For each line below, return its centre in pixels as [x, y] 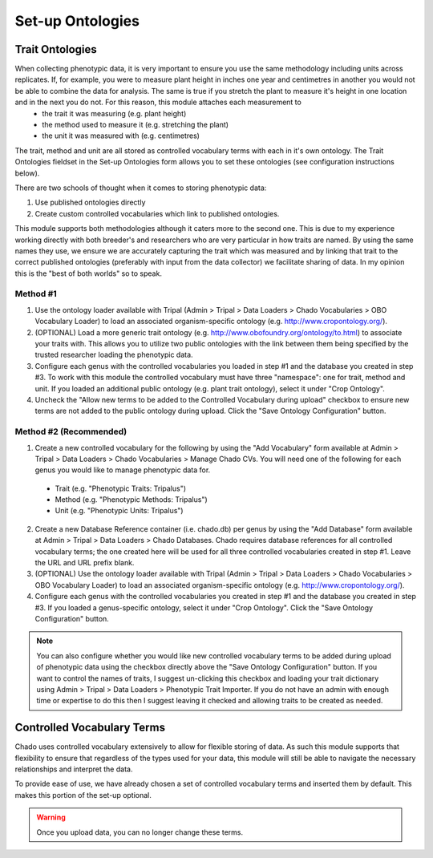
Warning [51, 817]
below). [27, 173]
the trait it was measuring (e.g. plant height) [114, 113]
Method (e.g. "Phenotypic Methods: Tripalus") [131, 500]
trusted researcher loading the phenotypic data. [114, 355]
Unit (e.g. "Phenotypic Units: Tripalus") [119, 511]
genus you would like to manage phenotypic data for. [123, 470]
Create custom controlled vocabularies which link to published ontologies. [157, 213]
